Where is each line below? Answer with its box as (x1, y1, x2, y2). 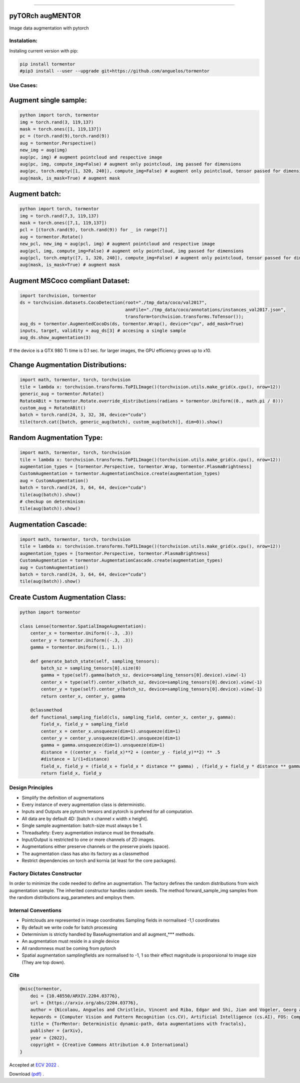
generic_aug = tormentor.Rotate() (19, 391, 104, 397)
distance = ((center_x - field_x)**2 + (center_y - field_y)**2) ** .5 (40, 749, 220, 755)
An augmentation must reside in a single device (21, 938, 119, 944)
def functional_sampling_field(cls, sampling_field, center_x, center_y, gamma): (30, 714, 236, 720)
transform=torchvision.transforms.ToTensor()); (125, 314, 244, 319)
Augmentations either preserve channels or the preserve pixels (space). (21, 843, 170, 849)
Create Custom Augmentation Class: (9, 593, 126, 601)
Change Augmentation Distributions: (9, 360, 127, 369)
